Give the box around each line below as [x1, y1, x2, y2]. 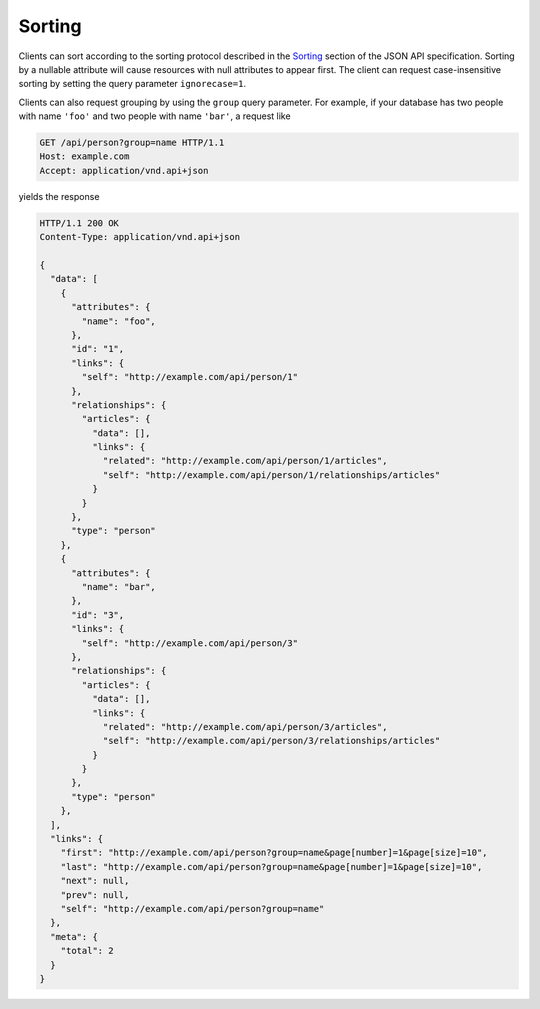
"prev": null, [60, 889, 130, 900]
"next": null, [60, 875, 130, 887]
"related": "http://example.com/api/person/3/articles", [102, 721, 388, 732]
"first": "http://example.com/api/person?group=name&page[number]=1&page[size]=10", [60, 847, 489, 859]
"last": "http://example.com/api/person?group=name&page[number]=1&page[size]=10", [60, 861, 483, 872]
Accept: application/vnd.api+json [39, 165, 209, 176]
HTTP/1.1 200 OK [39, 217, 120, 229]
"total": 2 [60, 945, 114, 957]
